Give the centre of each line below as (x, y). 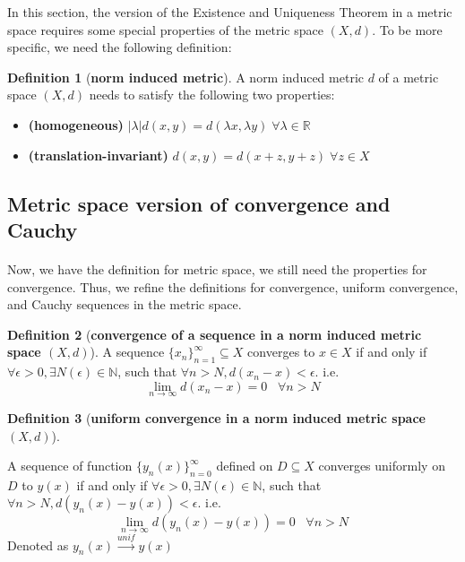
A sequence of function (70, 466)
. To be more (407, 29)
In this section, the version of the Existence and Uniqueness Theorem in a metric (230, 12)
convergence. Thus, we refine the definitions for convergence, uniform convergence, (233, 286)
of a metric (409, 77)
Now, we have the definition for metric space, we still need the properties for (217, 268)
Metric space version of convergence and (199, 203)
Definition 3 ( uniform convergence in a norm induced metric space (216, 417)
